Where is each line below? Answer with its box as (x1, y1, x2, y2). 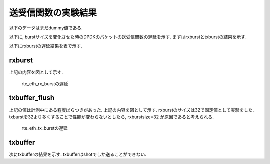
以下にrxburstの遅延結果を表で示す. (9, 43, 82, 49)
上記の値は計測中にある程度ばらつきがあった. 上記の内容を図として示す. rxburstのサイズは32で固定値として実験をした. (9, 107, 254, 113)
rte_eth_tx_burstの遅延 (21, 125, 68, 131)
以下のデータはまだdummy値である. (9, 25, 83, 31)
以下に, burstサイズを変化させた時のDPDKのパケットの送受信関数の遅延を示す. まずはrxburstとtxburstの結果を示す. (9, 34, 247, 40)
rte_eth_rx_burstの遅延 (21, 80, 68, 87)
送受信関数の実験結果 (9, 7, 97, 18)
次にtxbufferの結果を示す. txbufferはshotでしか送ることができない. (9, 151, 147, 157)
